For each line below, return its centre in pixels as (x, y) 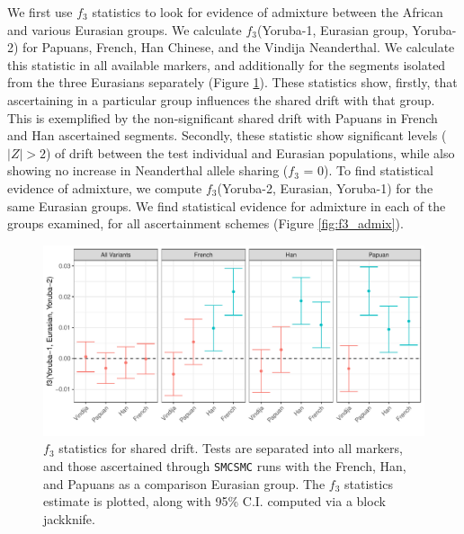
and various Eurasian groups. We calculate (125, 29)
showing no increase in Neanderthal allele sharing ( (148, 170)
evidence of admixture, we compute (105, 187)
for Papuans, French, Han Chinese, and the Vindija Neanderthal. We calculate (239, 47)
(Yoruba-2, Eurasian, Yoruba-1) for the (325, 187)
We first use (40, 12)
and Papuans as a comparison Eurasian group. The (184, 483)
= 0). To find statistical (368, 170)
